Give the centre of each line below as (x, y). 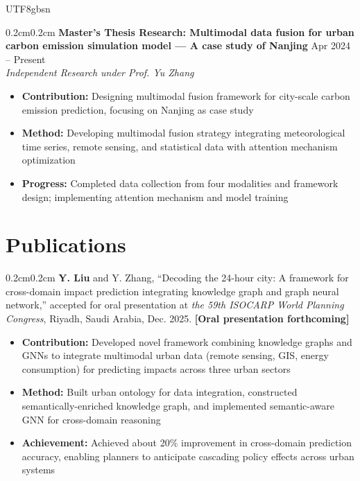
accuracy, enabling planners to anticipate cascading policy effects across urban (188, 456)
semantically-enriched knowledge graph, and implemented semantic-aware (178, 405)
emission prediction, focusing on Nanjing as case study (138, 109)
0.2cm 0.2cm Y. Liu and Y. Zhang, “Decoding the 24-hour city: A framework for (177, 278)
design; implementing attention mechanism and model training (155, 196)
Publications (66, 244)
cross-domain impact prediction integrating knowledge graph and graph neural (172, 291)
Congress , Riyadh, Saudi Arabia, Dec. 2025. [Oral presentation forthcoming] (178, 318)
